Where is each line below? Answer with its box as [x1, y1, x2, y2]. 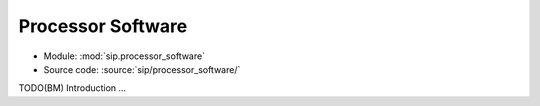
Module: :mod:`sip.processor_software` [43, 50, 205, 62]
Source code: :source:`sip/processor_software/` [43, 63, 241, 75]
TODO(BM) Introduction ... [18, 82, 127, 94]
